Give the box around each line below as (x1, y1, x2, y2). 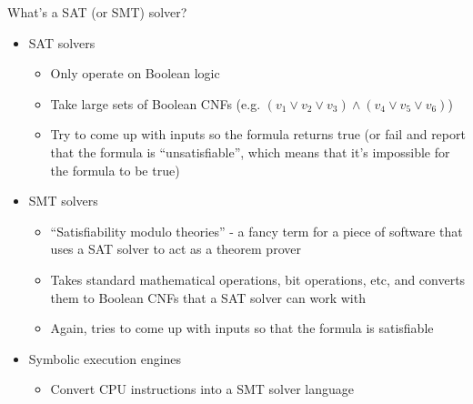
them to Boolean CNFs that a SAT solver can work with (50, 288, 366, 307)
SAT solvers (28, 33, 96, 52)
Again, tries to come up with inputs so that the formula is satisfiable (50, 318, 434, 338)
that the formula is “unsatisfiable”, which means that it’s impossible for (50, 142, 450, 161)
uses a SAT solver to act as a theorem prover (50, 239, 301, 258)
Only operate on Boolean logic (50, 64, 220, 83)
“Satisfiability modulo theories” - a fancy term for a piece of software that (50, 221, 463, 240)
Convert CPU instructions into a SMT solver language (50, 379, 355, 399)
